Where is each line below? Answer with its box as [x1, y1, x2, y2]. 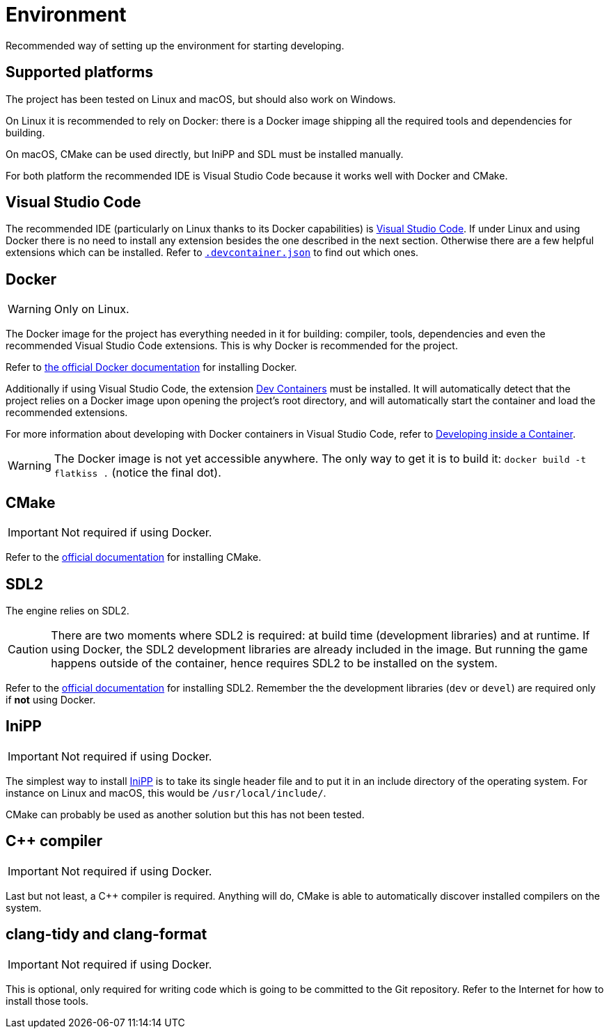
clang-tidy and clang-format [6, 925, 207, 944]
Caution [8, 642, 49, 656]
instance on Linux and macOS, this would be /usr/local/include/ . [6, 786, 326, 799]
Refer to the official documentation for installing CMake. [6, 551, 262, 564]
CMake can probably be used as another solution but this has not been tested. [6, 808, 365, 820]
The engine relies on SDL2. [6, 604, 129, 617]
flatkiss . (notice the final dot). [54, 466, 221, 480]
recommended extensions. [6, 406, 128, 419]
